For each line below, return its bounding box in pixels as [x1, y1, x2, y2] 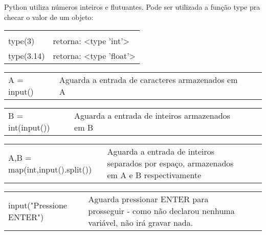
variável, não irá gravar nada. [88, 217, 193, 229]
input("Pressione [8, 199, 67, 211]
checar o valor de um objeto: [4, 11, 94, 22]
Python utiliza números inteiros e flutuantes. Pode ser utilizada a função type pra [4, 2, 260, 12]
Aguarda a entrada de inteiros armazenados [74, 110, 230, 122]
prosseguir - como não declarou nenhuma [88, 205, 235, 217]
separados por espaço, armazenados [107, 157, 234, 169]
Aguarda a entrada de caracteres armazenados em [59, 74, 238, 86]
